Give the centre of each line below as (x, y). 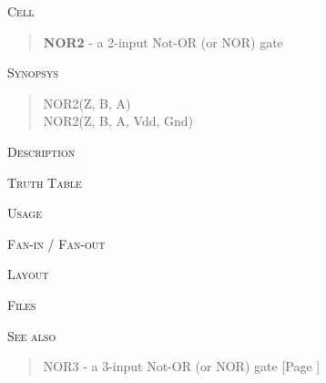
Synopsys (33, 72)
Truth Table (45, 182)
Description (41, 151)
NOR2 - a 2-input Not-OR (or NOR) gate (163, 41)
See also (32, 335)
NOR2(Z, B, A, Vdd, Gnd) (118, 121)
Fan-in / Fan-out (56, 243)
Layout (28, 274)
